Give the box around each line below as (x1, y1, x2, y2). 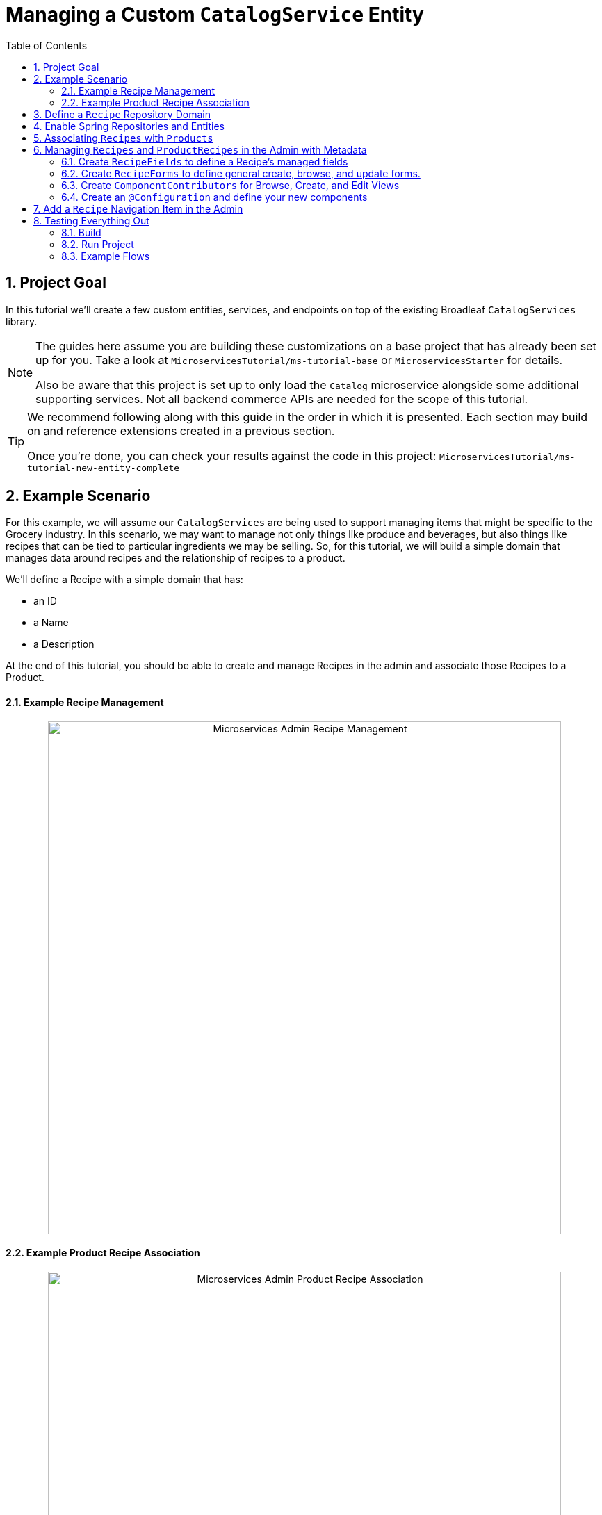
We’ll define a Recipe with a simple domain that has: (6, 573, 243, 586)
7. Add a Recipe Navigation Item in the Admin (33, 202, 243, 215)
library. (6, 315, 38, 327)
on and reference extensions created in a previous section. (27, 423, 335, 438)
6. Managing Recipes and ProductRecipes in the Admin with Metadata (33, 143, 367, 156)
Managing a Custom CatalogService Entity (6, 3, 424, 26)
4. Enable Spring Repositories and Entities (33, 120, 225, 132)
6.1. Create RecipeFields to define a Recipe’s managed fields (61, 155, 348, 167)
